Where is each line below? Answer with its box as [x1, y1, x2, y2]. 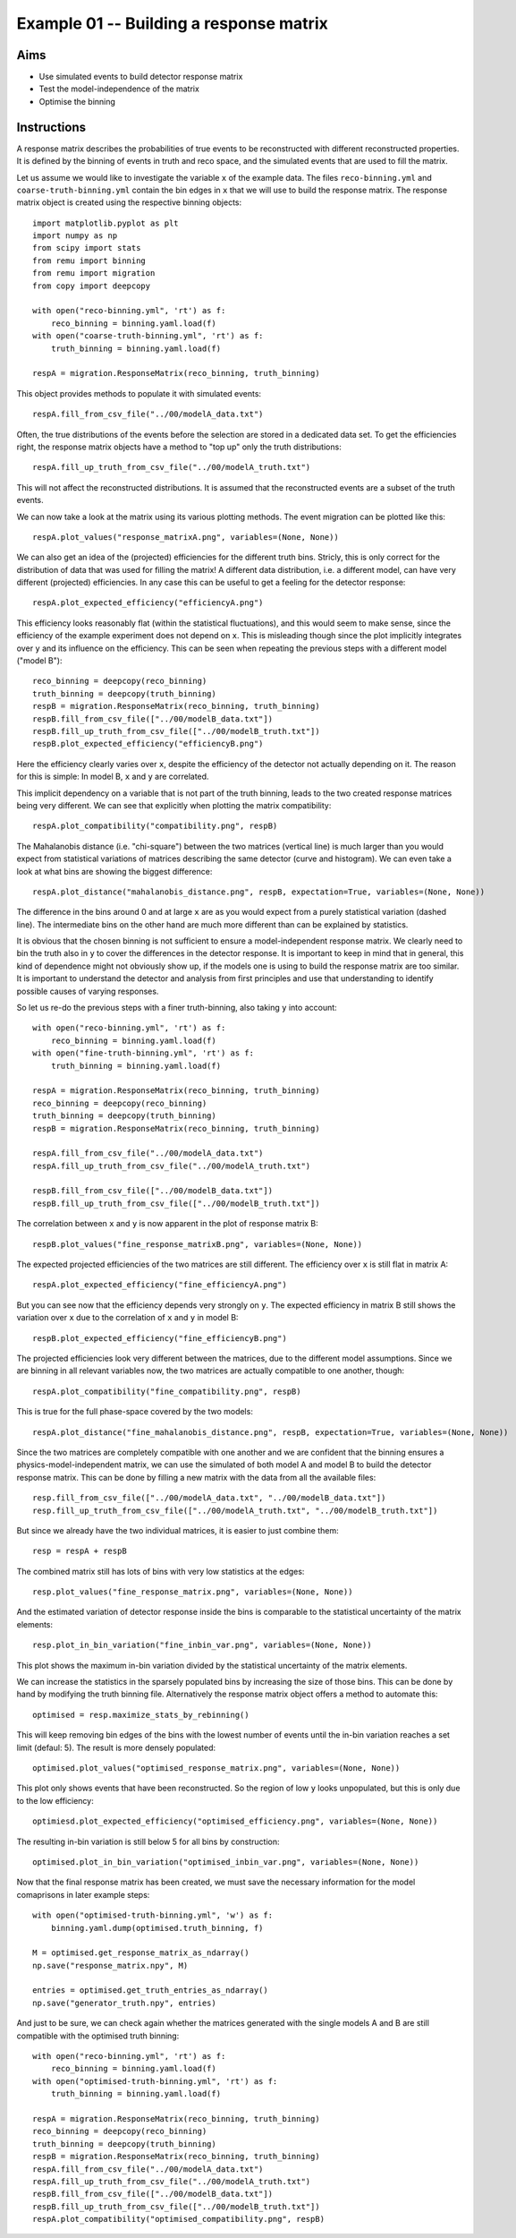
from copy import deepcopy [32, 280, 151, 291]
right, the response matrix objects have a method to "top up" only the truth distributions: [16, 441, 342, 452]
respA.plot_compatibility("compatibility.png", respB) [32, 821, 278, 832]
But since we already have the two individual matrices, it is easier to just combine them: [16, 1525, 339, 1535]
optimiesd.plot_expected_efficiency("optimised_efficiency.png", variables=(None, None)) [32, 1816, 438, 1826]
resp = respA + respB [32, 1546, 127, 1557]
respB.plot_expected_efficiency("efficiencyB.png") [32, 739, 264, 749]
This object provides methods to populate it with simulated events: [16, 388, 262, 398]
